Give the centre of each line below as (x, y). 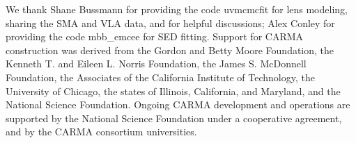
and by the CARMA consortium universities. (101, 132)
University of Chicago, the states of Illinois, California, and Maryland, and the (173, 91)
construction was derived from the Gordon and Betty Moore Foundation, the (170, 50)
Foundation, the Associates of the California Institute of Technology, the (160, 77)
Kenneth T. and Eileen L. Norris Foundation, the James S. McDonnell (156, 64)
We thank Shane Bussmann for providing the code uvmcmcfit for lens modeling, (177, 9)
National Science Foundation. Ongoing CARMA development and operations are (178, 104)
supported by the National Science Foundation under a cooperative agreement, (174, 118)
